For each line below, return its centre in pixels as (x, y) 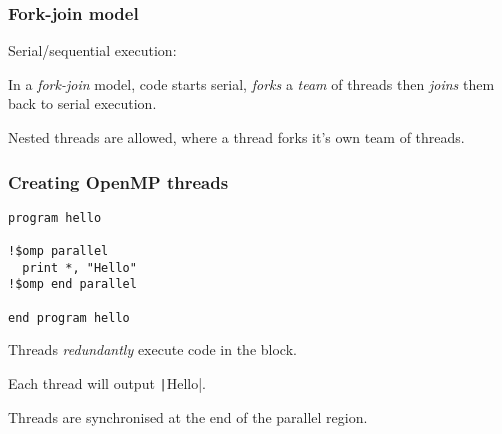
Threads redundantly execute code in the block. (152, 349)
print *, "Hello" (79, 267)
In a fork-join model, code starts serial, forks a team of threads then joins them (251, 83)
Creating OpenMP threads (118, 181)
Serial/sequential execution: (92, 50)
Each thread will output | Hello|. (107, 383)
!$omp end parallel (72, 284)
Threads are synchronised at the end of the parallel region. (188, 416)
